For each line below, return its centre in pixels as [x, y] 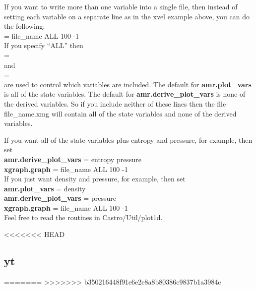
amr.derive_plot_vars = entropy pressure [73, 159]
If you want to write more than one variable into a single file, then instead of [121, 6]
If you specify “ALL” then [44, 45]
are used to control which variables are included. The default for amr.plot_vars [128, 84]
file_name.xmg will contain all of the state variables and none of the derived [120, 113]
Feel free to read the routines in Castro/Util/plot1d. [83, 217]
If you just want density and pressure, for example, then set [95, 179]
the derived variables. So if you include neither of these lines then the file [115, 103]
